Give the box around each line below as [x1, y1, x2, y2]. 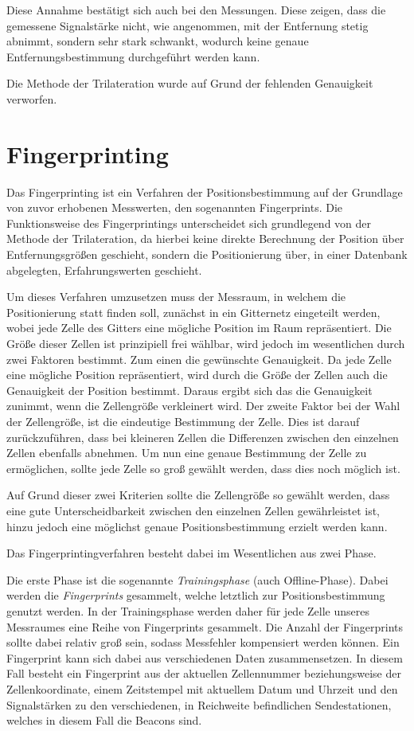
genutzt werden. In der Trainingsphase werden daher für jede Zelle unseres [6, 602, 369, 619]
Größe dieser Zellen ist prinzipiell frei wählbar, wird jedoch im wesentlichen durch [6, 335, 405, 352]
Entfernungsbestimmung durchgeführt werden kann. [6, 48, 260, 64]
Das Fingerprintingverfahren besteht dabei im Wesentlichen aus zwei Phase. [6, 545, 377, 561]
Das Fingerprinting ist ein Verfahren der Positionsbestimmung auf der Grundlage [6, 183, 403, 200]
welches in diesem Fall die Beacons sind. [6, 712, 202, 729]
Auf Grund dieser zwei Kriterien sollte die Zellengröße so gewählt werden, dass [6, 487, 390, 503]
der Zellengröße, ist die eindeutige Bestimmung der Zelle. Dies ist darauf [6, 413, 360, 429]
